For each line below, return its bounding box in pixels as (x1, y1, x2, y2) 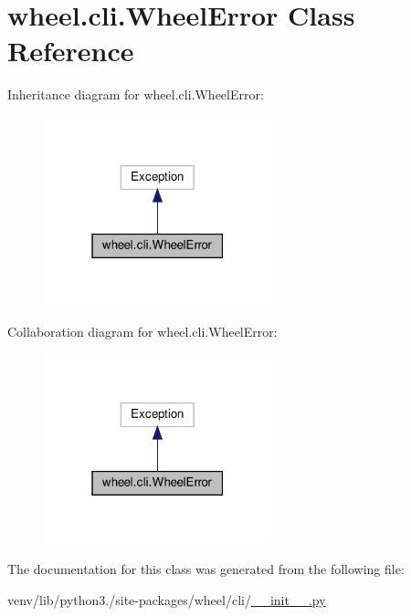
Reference (7, 32, 134, 69)
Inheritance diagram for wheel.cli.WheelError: (7, 85, 264, 104)
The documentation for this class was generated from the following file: (7, 559, 405, 579)
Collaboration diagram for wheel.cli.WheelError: (7, 322, 278, 341)
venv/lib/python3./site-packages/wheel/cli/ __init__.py (7, 590, 326, 609)
